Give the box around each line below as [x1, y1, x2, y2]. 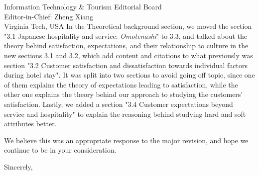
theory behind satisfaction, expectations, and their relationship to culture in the [4, 40, 249, 51]
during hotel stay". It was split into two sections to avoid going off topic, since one [4, 70, 255, 80]
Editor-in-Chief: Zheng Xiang [4, 11, 94, 21]
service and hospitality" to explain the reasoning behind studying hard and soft [4, 108, 246, 119]
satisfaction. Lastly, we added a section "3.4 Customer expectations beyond [4, 98, 233, 109]
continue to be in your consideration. [4, 145, 117, 155]
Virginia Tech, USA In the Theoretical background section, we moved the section [4, 21, 252, 31]
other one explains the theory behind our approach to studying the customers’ [4, 89, 243, 99]
